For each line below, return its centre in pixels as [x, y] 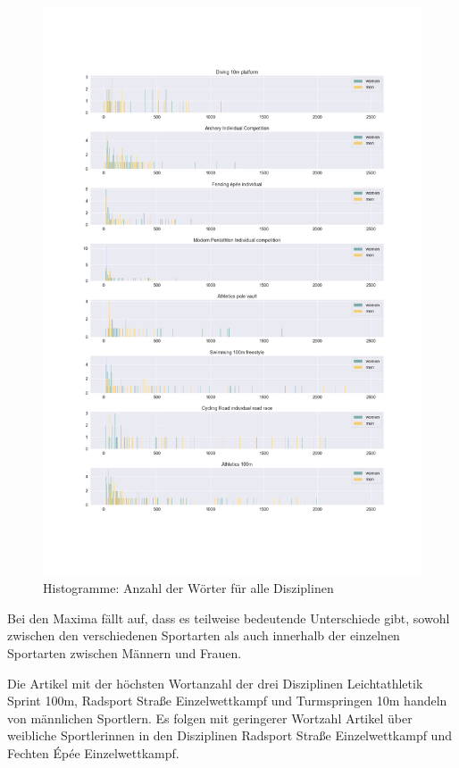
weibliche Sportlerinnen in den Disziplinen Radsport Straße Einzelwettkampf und [229, 735]
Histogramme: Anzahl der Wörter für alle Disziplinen [188, 588]
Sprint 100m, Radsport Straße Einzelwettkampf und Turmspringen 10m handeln [227, 701]
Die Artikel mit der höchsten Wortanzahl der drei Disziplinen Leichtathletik [215, 683]
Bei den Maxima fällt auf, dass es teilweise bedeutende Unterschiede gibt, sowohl [229, 618]
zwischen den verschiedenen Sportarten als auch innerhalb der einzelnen [204, 635]
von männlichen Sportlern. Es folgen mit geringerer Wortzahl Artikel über [210, 718]
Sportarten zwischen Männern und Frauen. [125, 652]
